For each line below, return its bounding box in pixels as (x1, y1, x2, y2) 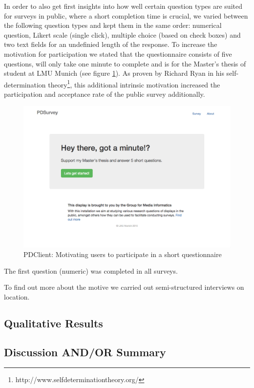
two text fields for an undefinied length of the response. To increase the (4, 39, 217, 49)
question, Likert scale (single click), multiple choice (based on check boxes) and (4, 29, 241, 40)
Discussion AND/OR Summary (4, 344, 166, 359)
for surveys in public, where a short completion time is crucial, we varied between (4, 10, 248, 21)
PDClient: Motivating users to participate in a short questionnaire (23, 249, 222, 259)
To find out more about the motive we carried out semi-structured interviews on (4, 282, 244, 292)
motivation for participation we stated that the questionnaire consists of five (4, 48, 232, 59)
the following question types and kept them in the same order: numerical (4, 20, 222, 30)
